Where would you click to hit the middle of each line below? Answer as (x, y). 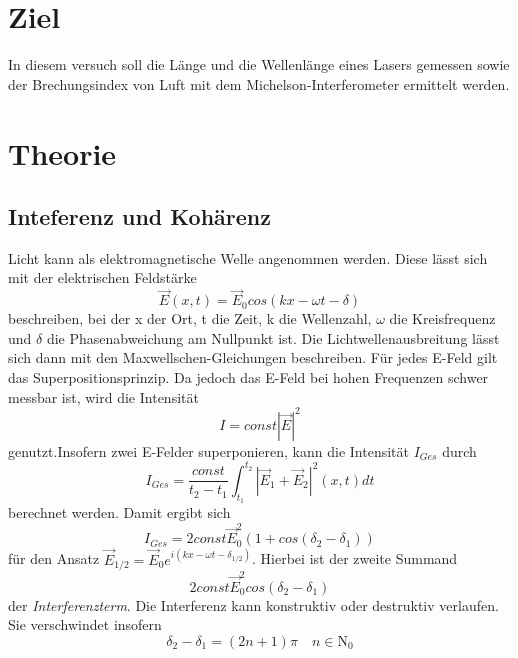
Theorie (62, 152)
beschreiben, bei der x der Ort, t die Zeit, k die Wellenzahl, (190, 318)
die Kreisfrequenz (442, 318)
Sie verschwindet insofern (85, 624)
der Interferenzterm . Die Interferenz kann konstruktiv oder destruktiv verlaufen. (253, 604)
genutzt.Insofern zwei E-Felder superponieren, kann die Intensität (208, 450)
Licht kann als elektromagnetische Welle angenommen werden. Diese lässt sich (248, 257)
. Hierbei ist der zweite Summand (355, 558)
